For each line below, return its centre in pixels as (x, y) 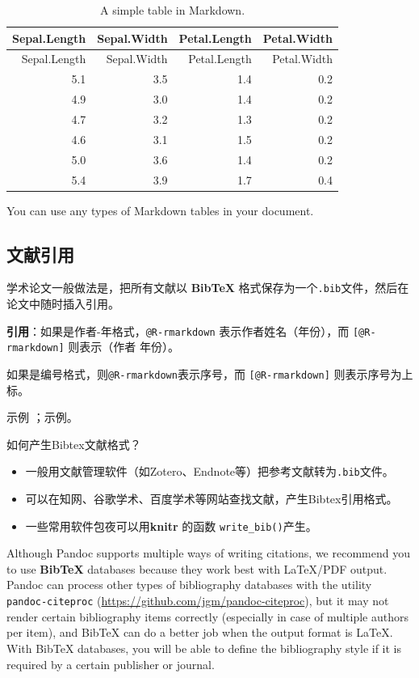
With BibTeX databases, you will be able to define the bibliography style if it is (204, 648)
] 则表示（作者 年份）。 (119, 347)
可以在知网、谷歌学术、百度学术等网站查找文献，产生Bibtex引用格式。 (212, 499)
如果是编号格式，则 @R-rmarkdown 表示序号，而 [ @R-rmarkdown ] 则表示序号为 (204, 373)
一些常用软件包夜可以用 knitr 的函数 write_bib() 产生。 (171, 525)
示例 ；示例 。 (42, 417)
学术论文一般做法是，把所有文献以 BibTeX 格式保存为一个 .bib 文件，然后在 (208, 288)
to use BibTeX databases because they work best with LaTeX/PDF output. (197, 568)
